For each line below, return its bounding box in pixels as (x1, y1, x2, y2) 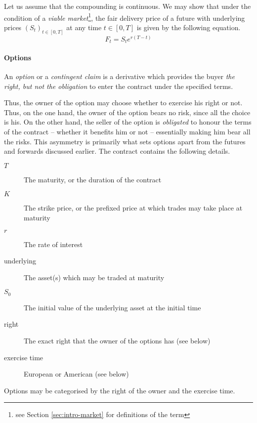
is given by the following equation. (136, 22, 241, 32)
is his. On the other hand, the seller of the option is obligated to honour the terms (4, 117, 252, 127)
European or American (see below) (24, 369, 129, 379)
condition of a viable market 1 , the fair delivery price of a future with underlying (4, 11, 245, 23)
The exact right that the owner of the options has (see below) (24, 335, 211, 345)
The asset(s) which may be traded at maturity (24, 272, 165, 282)
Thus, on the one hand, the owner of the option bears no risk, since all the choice (4, 107, 251, 117)
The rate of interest (24, 239, 83, 249)
